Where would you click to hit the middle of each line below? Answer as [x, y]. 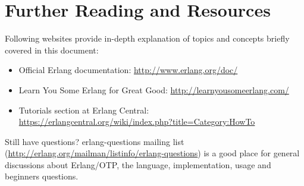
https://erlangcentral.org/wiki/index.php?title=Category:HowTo [137, 122]
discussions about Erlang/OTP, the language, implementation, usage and [138, 164]
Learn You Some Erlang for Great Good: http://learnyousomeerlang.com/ [154, 89]
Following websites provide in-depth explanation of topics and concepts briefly [147, 38]
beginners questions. [42, 176]
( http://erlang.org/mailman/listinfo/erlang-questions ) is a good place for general [152, 153]
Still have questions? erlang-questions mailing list [95, 141]
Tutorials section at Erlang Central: [84, 110]
